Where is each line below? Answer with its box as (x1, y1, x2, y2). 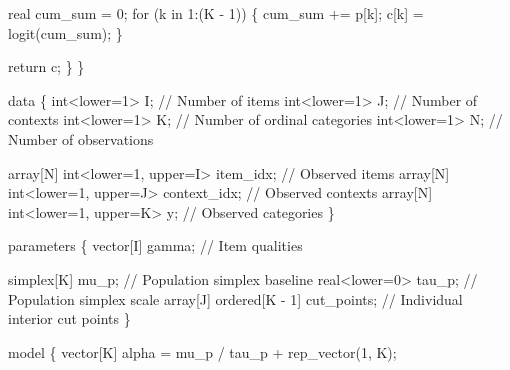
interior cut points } (8, 308, 131, 329)
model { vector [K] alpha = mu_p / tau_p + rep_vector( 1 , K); (8, 341, 397, 362)
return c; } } (8, 56, 85, 77)
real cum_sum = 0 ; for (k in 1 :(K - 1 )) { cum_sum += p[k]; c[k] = (8, 3, 424, 23)
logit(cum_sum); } (8, 22, 123, 43)
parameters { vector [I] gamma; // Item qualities (8, 235, 303, 256)
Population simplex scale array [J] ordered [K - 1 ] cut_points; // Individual (8, 288, 463, 309)
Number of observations (8, 128, 154, 149)
